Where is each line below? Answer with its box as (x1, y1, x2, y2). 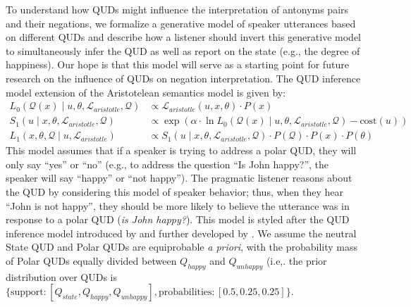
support (11, 287, 44, 298)
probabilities (159, 287, 212, 298)
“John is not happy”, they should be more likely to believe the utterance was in (6, 198, 350, 213)
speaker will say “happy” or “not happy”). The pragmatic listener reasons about (6, 170, 352, 185)
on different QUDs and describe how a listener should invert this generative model (6, 30, 361, 44)
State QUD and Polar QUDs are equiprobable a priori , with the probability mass (6, 239, 358, 254)
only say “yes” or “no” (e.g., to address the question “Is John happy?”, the (6, 156, 329, 171)
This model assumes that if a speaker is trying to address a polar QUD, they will (6, 143, 357, 158)
